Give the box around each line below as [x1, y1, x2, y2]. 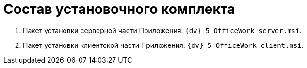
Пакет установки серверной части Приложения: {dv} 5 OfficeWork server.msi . [23, 26, 302, 34]
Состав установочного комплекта [3, 1, 235, 17]
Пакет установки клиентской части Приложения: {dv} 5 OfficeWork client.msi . [23, 41, 304, 49]
